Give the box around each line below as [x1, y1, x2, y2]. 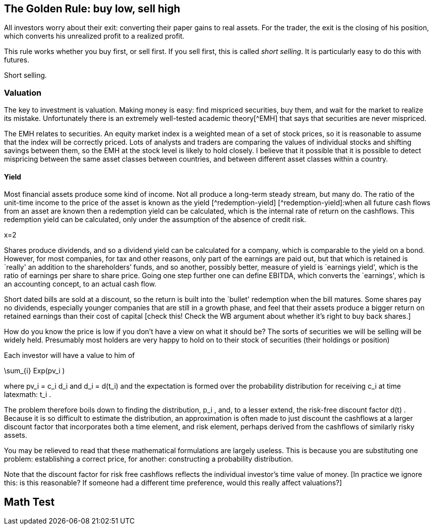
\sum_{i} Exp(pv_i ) [4, 366, 65, 375]
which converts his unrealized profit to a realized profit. [4, 32, 185, 41]
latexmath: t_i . [4, 390, 51, 399]
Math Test [4, 495, 55, 508]
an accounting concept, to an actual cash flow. [4, 280, 157, 289]
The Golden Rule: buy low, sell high [4, 2, 181, 15]
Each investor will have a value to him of [4, 351, 135, 360]
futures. [4, 56, 29, 64]
